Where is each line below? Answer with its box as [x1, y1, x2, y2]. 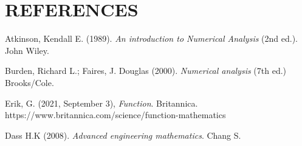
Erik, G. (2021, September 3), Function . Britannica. [5, 96, 198, 109]
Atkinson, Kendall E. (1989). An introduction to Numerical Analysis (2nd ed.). [5, 32, 298, 45]
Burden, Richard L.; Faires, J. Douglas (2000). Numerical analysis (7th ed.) [5, 64, 287, 77]
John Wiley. [5, 44, 49, 56]
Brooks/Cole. [5, 76, 54, 88]
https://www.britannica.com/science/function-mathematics [5, 108, 226, 121]
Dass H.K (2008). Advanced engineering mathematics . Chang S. [5, 128, 241, 141]
